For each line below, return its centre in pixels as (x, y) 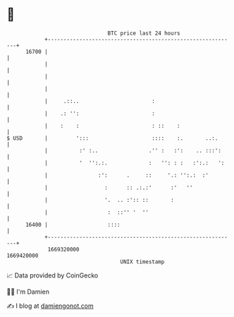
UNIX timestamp (142, 262)
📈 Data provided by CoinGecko (53, 275)
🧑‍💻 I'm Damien (28, 292)
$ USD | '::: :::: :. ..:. (112, 138)
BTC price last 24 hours (144, 33)
